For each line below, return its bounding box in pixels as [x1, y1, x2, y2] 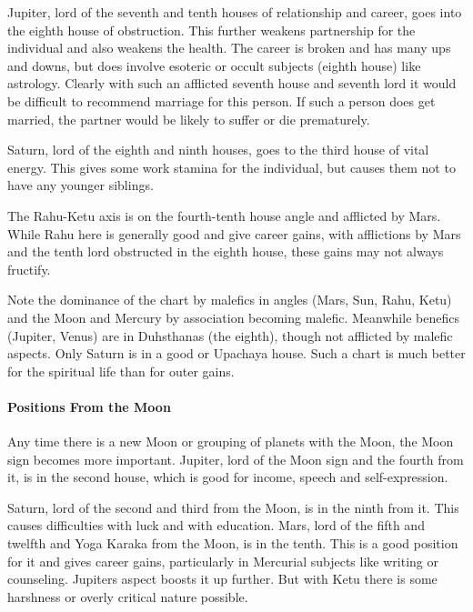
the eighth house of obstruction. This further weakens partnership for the [7, 20, 416, 39]
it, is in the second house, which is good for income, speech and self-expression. [7, 467, 448, 487]
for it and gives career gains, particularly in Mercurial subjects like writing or [7, 551, 438, 570]
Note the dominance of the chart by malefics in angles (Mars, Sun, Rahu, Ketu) [7, 290, 452, 309]
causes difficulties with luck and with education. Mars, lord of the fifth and [7, 516, 425, 535]
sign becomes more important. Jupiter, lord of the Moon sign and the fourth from [7, 449, 464, 468]
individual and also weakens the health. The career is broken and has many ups [7, 38, 451, 57]
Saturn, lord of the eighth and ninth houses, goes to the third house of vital [7, 140, 429, 159]
